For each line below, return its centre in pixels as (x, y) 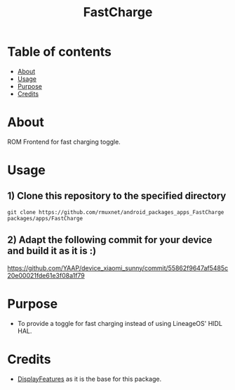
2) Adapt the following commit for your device (110, 240)
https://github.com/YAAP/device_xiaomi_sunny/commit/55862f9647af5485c (118, 268)
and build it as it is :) (52, 251)
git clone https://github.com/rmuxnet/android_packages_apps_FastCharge (116, 212)
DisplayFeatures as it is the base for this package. (89, 379)
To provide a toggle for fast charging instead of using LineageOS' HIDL (120, 323)
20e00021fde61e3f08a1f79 (46, 275)
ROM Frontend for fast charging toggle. (64, 141)
